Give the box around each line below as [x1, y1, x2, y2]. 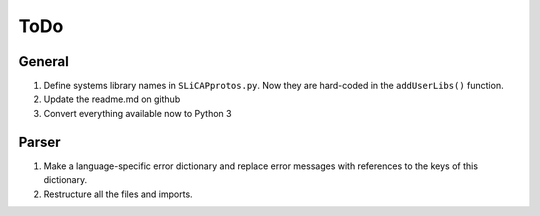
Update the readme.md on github [43, 93, 181, 105]
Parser [18, 133, 61, 150]
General [18, 53, 70, 70]
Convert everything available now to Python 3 [43, 107, 232, 119]
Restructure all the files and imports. [43, 188, 194, 200]
